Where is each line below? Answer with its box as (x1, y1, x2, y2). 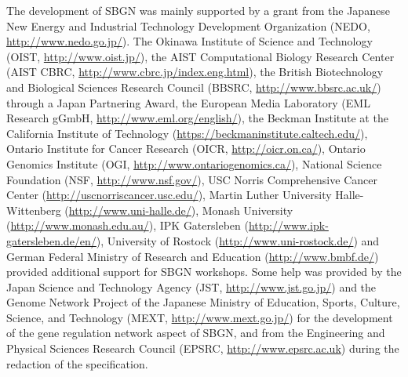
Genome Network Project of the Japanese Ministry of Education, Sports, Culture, (6, 294, 400, 310)
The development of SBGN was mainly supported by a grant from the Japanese (6, 2, 390, 18)
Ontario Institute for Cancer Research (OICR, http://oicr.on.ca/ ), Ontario (6, 140, 366, 157)
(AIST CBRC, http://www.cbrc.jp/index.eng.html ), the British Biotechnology (6, 63, 384, 80)
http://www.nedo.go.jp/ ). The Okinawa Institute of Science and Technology (6, 33, 373, 49)
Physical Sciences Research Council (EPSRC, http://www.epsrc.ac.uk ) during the (6, 340, 399, 357)
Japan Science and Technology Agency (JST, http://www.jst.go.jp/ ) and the (6, 278, 377, 295)
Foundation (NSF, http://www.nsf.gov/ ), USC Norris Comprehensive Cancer (6, 171, 377, 187)
